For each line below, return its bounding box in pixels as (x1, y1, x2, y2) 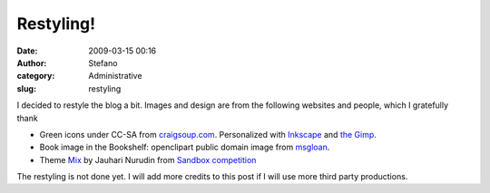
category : (16, 71, 55, 82)
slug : (16, 82, 36, 94)
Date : (16, 45, 38, 56)
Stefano (88, 57, 118, 68)
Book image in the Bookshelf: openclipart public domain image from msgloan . (39, 141, 330, 153)
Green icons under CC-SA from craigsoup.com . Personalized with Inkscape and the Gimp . (39, 129, 377, 140)
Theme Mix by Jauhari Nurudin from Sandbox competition (39, 154, 257, 165)
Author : (16, 57, 47, 68)
